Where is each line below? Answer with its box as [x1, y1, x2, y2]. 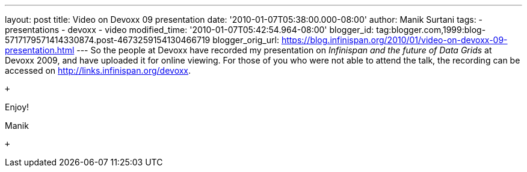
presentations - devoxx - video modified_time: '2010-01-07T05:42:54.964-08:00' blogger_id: [5, 25, 374, 35]
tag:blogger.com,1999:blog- [376, 25, 486, 35]
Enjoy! [5, 102, 29, 112]
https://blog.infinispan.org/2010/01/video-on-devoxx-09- [281, 35, 508, 45]
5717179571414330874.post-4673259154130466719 [5, 35, 211, 45]
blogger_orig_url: [212, 35, 279, 45]
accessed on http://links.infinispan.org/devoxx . [5, 65, 191, 76]
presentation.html [5, 45, 75, 55]
